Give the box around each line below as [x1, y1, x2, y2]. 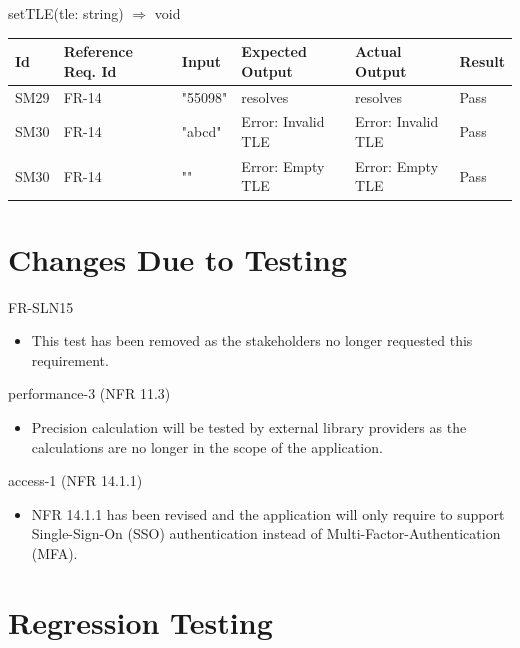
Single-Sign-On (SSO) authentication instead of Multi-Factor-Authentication [31, 523, 501, 544]
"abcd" [181, 121, 222, 142]
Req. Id [63, 60, 117, 81]
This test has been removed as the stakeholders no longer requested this [31, 330, 473, 351]
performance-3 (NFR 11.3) [8, 383, 171, 404]
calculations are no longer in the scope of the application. [31, 436, 383, 457]
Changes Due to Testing [8, 238, 348, 279]
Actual [355, 41, 402, 62]
